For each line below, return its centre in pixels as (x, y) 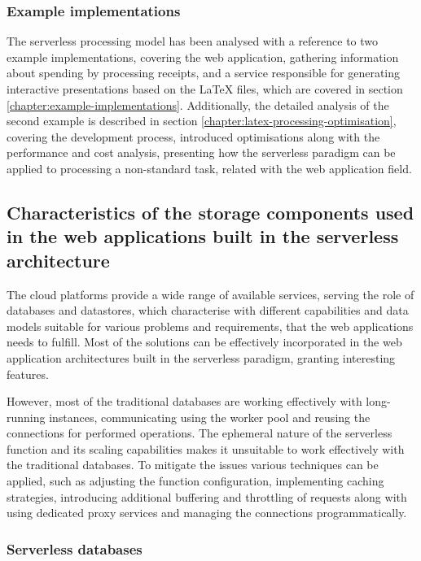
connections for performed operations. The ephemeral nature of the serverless (200, 433)
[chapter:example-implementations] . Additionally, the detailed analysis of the (198, 104)
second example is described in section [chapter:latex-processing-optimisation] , (202, 121)
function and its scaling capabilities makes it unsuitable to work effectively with (206, 448)
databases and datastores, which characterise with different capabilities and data (208, 310)
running (26, 417)
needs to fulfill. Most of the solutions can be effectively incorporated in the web (204, 342)
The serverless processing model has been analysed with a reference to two (193, 41)
